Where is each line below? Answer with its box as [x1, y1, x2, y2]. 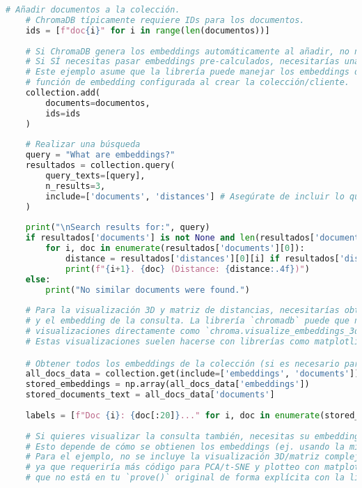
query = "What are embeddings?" [25, 150, 175, 160]
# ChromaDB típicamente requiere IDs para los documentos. [25, 15, 305, 25]
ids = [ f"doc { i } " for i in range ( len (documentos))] [25, 25, 270, 36]
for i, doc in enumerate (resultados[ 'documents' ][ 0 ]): [45, 243, 305, 254]
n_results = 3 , [45, 181, 106, 191]
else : [25, 274, 51, 284]
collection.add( [25, 88, 101, 98]
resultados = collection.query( [25, 160, 175, 171]
